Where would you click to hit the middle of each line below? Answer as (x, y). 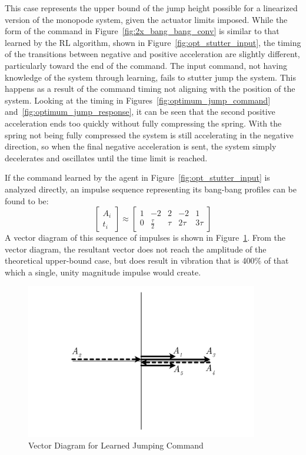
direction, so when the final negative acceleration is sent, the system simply (141, 146)
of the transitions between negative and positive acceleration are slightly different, (152, 54)
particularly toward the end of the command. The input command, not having (146, 65)
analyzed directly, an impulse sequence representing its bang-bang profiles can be (151, 189)
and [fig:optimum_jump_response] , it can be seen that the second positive (140, 112)
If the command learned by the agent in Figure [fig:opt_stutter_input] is (137, 177)
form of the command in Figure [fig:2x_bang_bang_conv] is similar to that (142, 31)
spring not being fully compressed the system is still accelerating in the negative (149, 134)
